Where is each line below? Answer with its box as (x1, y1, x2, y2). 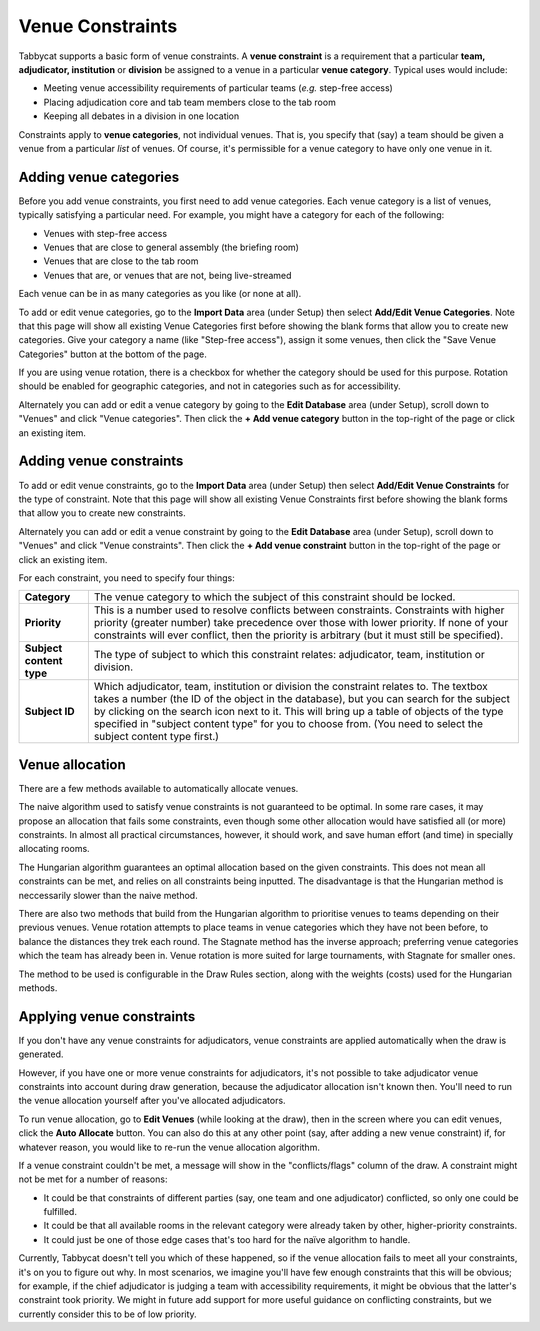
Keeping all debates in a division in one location (43, 110, 240, 122)
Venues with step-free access (43, 227, 168, 239)
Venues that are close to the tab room (43, 255, 199, 267)
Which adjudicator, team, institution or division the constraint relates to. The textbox (93, 680, 489, 694)
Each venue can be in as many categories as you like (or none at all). (18, 288, 302, 300)
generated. (18, 1048, 64, 1060)
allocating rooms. (18, 843, 90, 855)
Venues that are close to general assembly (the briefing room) (43, 241, 300, 253)
